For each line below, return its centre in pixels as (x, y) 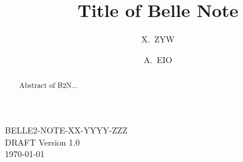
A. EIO (158, 59)
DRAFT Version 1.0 (43, 142)
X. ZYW (158, 39)
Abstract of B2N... (48, 85)
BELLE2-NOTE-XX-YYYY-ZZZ (66, 130)
